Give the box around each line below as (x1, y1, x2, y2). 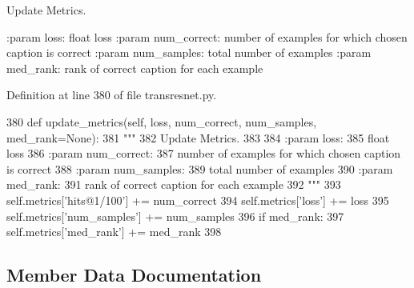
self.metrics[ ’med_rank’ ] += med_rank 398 (6, 223, 222, 240)
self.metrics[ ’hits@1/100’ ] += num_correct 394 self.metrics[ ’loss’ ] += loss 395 (6, 191, 389, 208)
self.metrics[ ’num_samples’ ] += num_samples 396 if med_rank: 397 (6, 207, 344, 224)
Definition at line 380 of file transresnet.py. (6, 86, 217, 103)
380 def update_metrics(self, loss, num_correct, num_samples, (6, 113, 317, 130)
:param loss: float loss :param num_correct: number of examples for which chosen (6, 28, 408, 45)
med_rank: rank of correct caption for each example (6, 59, 263, 76)
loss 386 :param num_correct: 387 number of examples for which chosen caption (6, 145, 401, 162)
